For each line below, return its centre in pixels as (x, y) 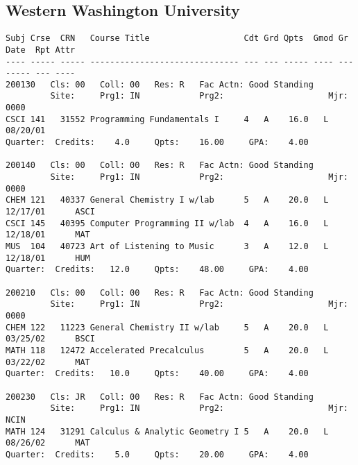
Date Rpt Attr (41, 50)
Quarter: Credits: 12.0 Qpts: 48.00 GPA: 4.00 (157, 270)
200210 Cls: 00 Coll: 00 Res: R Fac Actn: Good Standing (160, 293)
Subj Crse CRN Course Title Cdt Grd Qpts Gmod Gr (177, 39)
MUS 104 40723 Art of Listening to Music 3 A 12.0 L (167, 247)
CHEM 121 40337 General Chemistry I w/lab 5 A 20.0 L (167, 200)
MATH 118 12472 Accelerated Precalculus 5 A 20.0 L (167, 350)
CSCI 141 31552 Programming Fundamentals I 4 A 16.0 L (167, 119)
